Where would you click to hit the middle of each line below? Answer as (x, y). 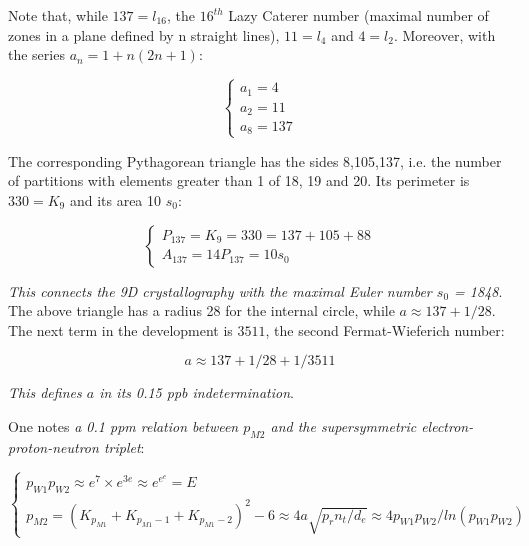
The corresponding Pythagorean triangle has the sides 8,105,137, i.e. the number (255, 160)
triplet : (124, 446)
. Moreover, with (444, 34)
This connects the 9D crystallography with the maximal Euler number (220, 290)
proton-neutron (53, 446)
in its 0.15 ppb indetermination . (196, 392)
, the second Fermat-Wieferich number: (385, 329)
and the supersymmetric (343, 425)
